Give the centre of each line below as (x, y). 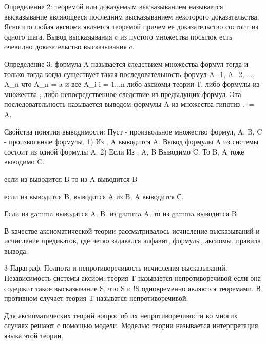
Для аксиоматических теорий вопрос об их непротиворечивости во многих (121, 315)
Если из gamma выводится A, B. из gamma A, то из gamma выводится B (120, 213)
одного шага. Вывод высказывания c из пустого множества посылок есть (118, 36)
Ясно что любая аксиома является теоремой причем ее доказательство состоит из (131, 26)
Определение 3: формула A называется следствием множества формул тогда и (126, 63)
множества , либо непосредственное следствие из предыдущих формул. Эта (123, 94)
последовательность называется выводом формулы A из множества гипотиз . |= (129, 104)
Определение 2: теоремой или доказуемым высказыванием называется (114, 6)
